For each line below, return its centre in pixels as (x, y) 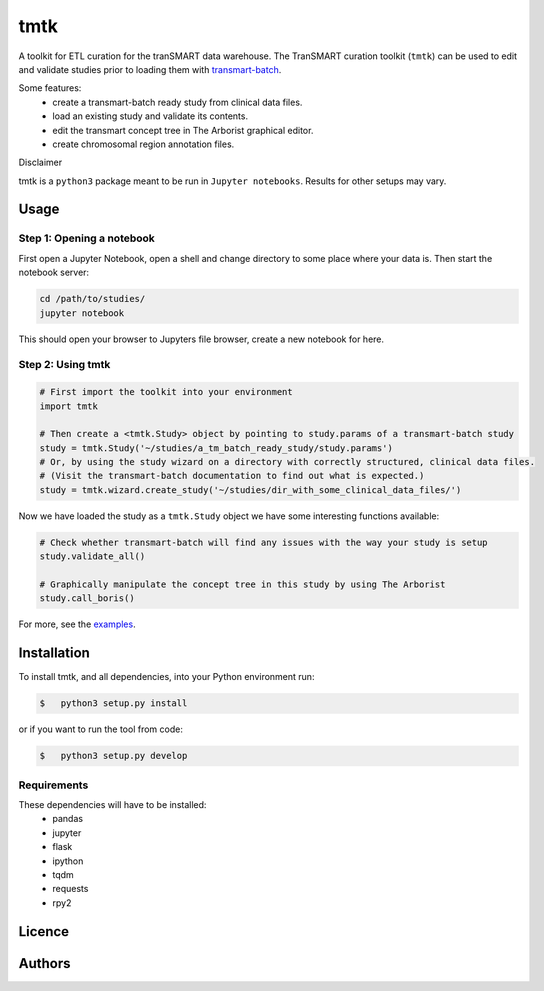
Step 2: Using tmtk (64, 365)
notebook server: (54, 272)
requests (70, 889)
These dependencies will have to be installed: (112, 804)
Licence (44, 931)
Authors (44, 963)
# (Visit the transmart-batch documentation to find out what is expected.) (232, 476)
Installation (54, 653)
